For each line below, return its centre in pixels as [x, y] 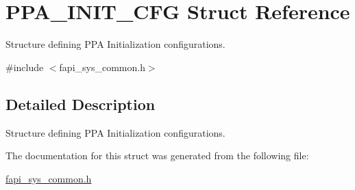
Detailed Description [81, 104]
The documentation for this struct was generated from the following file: [157, 155]
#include [25, 67]
